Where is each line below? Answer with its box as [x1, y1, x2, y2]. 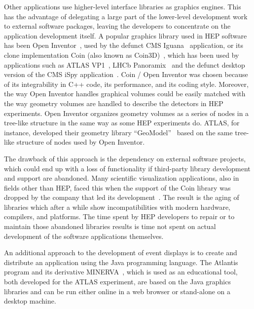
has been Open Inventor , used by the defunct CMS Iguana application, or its [4, 40, 243, 50]
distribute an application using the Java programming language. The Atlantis [4, 257, 238, 267]
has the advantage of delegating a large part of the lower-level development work [4, 11, 248, 21]
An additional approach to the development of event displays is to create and [4, 247, 237, 258]
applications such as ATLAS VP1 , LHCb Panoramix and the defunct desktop [4, 59, 245, 70]
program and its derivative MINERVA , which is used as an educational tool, [4, 267, 238, 277]
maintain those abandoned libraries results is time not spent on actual [4, 221, 216, 232]
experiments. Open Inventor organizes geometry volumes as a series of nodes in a [4, 108, 249, 118]
